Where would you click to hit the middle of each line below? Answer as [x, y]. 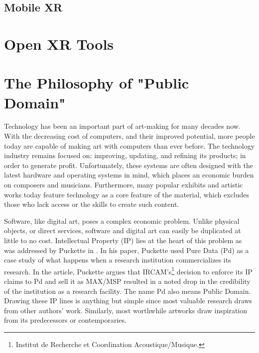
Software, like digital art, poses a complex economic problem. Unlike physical [122, 221]
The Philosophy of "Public [97, 83]
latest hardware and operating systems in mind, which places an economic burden [129, 175]
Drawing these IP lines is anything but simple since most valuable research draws [128, 301]
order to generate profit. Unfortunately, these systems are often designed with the [129, 165]
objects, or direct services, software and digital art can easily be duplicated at [123, 230]
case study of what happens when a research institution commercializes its [118, 260]
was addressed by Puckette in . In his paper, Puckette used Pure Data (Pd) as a [127, 250]
